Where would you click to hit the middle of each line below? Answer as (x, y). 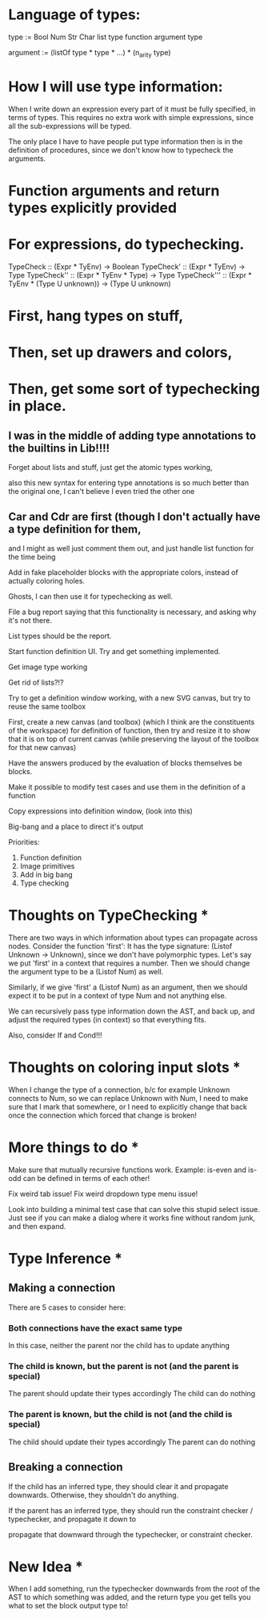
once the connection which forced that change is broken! (103, 1115)
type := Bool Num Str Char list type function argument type (106, 37)
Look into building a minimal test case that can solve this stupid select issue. (134, 1209)
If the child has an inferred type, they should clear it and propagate (118, 1486)
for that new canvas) (42, 747)
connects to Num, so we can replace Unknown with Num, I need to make (128, 1098)
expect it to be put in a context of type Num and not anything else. (118, 995)
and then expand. (37, 1226)
